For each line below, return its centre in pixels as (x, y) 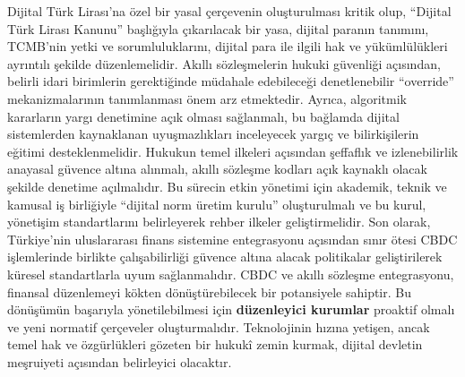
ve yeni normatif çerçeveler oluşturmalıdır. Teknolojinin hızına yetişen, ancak (219, 326)
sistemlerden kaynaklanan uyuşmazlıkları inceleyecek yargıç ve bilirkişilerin (213, 134)
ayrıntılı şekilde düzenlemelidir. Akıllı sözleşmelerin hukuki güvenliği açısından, (224, 63)
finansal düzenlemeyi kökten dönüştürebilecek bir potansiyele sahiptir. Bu (209, 291)
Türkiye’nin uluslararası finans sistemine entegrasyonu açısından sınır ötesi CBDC (232, 239)
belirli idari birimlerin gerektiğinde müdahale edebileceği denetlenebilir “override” (231, 81)
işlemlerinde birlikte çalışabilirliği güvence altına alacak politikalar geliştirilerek (225, 257)
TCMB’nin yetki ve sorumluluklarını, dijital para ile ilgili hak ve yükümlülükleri (228, 46)
